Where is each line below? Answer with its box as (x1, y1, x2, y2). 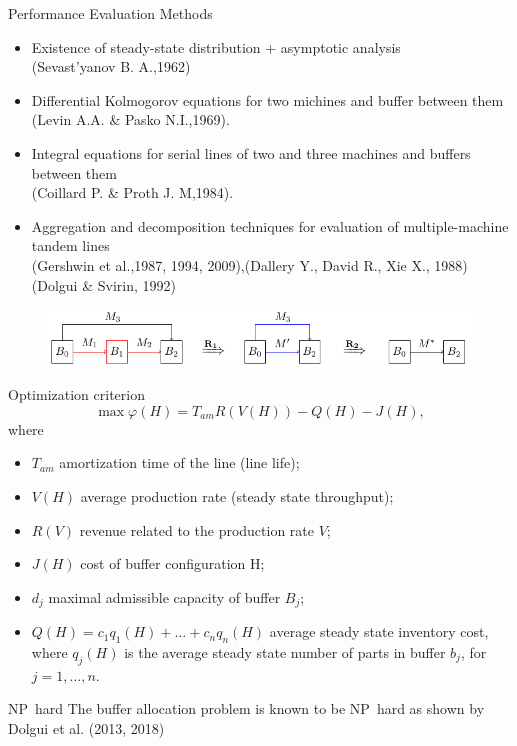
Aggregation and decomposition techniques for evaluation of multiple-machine (31, 215, 509, 236)
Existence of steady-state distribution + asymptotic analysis (31, 36, 401, 57)
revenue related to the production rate (79, 519, 315, 540)
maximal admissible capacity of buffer (48, 586, 281, 607)
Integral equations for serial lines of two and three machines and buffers (31, 142, 471, 163)
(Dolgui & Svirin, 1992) (31, 274, 176, 295)
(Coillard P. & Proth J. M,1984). (31, 182, 234, 203)
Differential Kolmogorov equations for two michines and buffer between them (31, 89, 504, 110)
